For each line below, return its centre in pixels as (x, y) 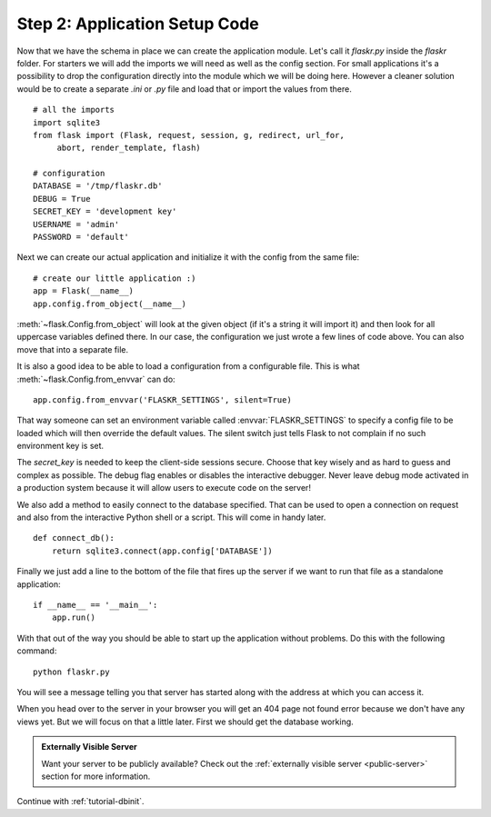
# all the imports (74, 110)
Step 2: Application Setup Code (138, 24)
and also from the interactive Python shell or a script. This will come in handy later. (171, 517)
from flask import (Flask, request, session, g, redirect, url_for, (189, 135)
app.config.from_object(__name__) (110, 304)
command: (37, 651)
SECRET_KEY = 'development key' (105, 212)
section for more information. (96, 776)
